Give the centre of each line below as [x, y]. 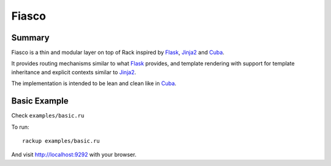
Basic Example [40, 101]
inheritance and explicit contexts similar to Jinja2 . [74, 72]
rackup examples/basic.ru [61, 141]
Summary [30, 38]
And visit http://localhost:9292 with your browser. [74, 155]
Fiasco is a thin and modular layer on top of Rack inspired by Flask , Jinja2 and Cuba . [118, 53]
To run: [21, 127]
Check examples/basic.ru [48, 116]
